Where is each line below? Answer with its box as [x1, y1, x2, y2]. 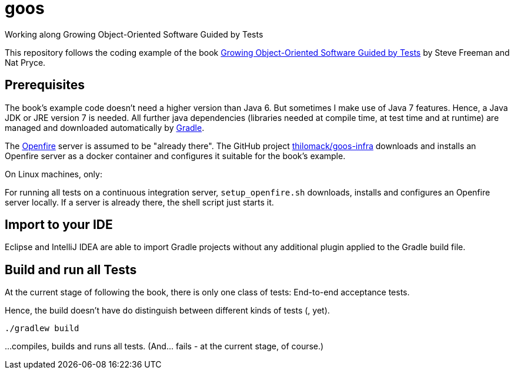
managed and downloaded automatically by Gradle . [5, 122, 205, 133]
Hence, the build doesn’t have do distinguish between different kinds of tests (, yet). [5, 305, 330, 316]
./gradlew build [5, 324, 79, 333]
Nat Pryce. [5, 57, 46, 68]
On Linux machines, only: [5, 169, 102, 179]
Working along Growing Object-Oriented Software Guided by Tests [5, 29, 263, 39]
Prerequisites [5, 78, 85, 93]
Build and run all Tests [5, 262, 137, 277]
